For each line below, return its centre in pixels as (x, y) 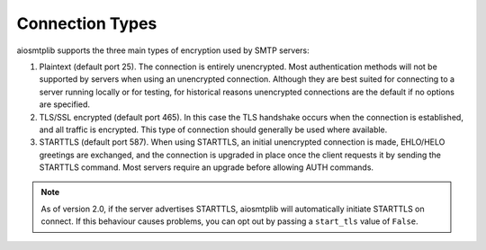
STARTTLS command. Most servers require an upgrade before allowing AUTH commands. (206, 167)
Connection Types (87, 23)
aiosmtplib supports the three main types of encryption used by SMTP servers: (163, 50)
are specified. (64, 104)
